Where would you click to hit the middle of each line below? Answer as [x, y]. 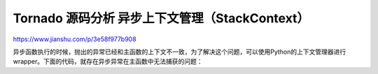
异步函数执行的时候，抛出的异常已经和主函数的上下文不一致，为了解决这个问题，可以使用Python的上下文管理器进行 [180, 52]
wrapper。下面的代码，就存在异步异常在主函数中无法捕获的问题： [108, 61]
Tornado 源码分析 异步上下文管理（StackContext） [161, 18]
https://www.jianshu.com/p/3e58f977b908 [75, 39]
